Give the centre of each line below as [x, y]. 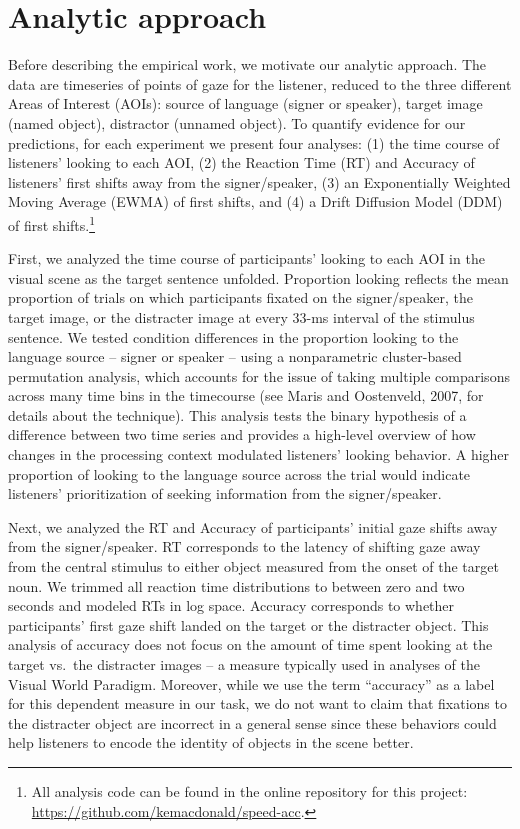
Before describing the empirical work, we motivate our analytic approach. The [247, 64]
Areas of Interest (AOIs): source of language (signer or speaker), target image [245, 103]
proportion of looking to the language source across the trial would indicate [239, 473]
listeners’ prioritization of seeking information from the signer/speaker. [225, 493]
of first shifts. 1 [52, 223]
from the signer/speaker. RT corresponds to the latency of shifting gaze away [244, 546]
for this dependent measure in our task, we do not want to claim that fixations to [257, 703]
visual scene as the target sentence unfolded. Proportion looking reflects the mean [258, 277]
